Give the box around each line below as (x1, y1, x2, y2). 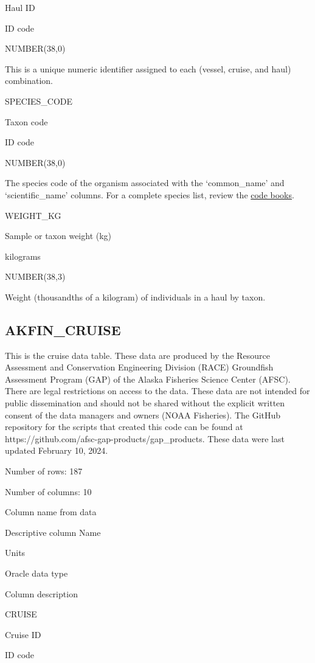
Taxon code (5, 115, 48, 128)
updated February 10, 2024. (5, 444, 108, 457)
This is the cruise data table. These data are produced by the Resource (5, 349, 270, 361)
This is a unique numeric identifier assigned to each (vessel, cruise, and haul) (5, 62, 291, 75)
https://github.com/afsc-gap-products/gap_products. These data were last (5, 432, 285, 445)
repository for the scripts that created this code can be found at (5, 420, 243, 433)
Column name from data (5, 505, 97, 518)
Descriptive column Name (5, 526, 101, 538)
